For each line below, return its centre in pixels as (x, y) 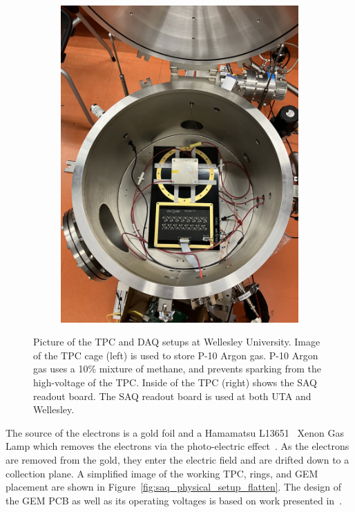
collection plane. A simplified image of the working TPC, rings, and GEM (162, 473)
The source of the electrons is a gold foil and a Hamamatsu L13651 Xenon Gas (175, 432)
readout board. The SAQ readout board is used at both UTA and (172, 396)
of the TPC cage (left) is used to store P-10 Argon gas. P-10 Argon (176, 355)
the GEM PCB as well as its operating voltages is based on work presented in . (174, 500)
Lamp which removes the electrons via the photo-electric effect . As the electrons (177, 446)
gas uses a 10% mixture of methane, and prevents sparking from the (177, 369)
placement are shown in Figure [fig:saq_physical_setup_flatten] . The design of (174, 487)
